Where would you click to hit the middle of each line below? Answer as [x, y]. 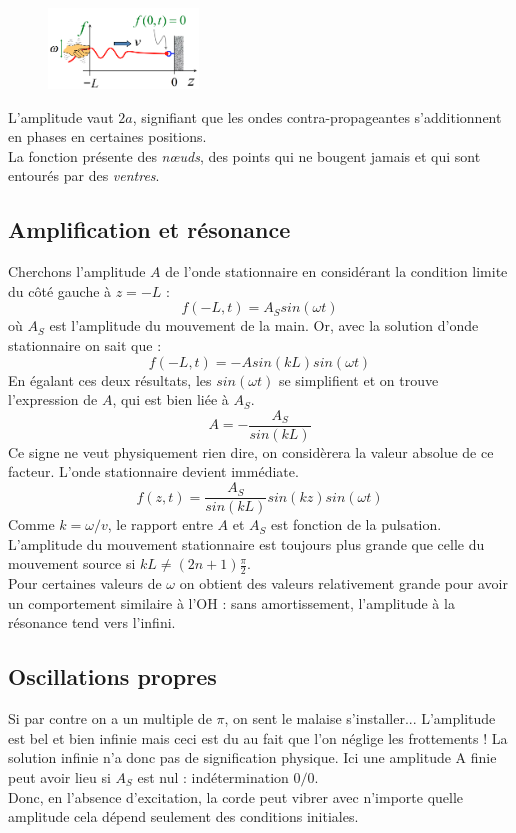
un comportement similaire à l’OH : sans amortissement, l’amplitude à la [231, 602]
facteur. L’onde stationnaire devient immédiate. [153, 471]
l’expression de [53, 399]
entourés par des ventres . [84, 175]
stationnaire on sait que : [85, 345]
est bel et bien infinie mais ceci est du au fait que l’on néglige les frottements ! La [258, 737]
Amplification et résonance [149, 229]
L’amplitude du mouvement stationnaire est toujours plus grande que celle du [246, 543]
